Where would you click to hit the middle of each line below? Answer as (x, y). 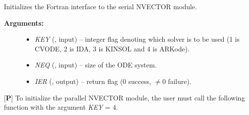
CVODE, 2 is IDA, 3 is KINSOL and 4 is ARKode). (112, 48)
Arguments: (24, 23)
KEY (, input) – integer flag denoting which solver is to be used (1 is (137, 39)
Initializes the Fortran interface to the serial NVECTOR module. (101, 6)
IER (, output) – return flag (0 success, (93, 81)
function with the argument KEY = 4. (61, 107)
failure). (179, 81)
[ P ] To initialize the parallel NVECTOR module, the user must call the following (124, 97)
